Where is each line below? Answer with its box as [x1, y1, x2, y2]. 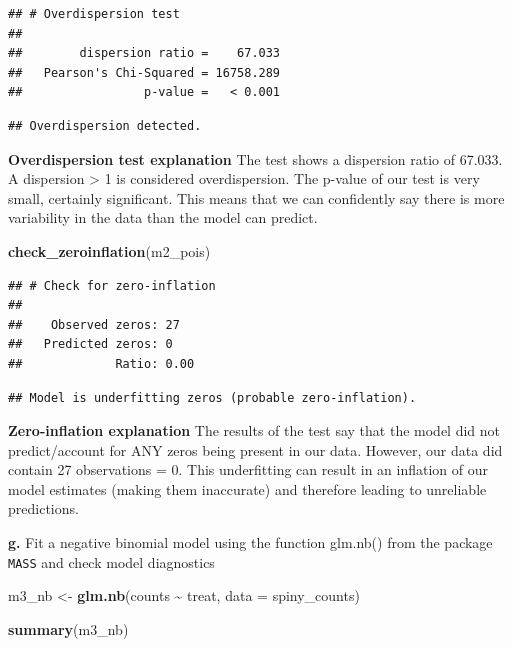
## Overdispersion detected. [8, 118, 202, 133]
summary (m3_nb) [8, 618, 129, 639]
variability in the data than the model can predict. [8, 207, 318, 228]
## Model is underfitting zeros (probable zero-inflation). [8, 390, 417, 405]
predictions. [8, 498, 79, 519]
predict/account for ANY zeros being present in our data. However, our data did [8, 439, 503, 460]
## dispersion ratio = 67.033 [8, 46, 281, 61]
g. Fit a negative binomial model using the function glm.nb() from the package [8, 532, 493, 553]
